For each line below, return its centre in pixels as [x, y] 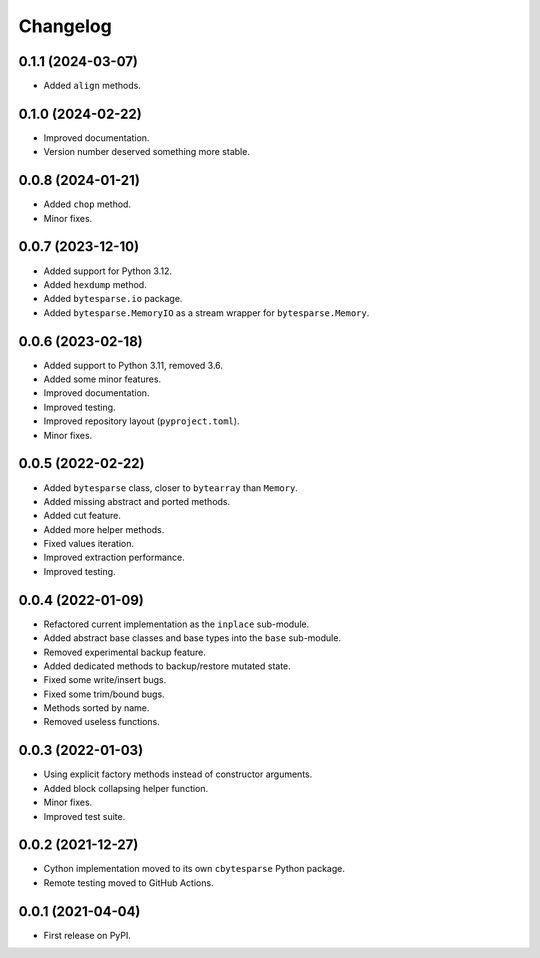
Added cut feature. [82, 516]
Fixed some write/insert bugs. [105, 680]
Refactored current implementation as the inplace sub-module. [176, 624]
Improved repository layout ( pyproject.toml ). [141, 421]
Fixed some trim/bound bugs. [104, 694]
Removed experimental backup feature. [125, 652]
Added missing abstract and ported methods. [137, 501]
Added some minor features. [102, 379]
